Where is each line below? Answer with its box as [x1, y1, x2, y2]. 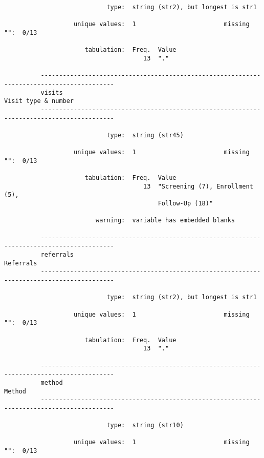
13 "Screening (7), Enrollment [143, 182, 253, 190]
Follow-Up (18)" [158, 200, 213, 207]
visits [40, 89, 63, 96]
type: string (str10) [106, 422, 184, 429]
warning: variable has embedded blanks [95, 217, 235, 224]
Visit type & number [4, 97, 74, 105]
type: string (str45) [106, 131, 184, 139]
